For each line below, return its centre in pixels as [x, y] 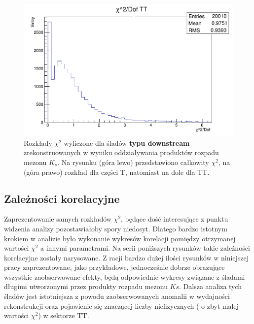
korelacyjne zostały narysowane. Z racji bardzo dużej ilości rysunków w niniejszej [127, 257]
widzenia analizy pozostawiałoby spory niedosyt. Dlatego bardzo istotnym [116, 228]
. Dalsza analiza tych [211, 286]
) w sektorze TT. [64, 315]
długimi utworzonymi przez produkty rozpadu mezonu [86, 286]
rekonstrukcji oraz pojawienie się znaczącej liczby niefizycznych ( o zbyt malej [121, 306]
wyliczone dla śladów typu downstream [127, 143]
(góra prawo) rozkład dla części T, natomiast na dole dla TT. [117, 172]
